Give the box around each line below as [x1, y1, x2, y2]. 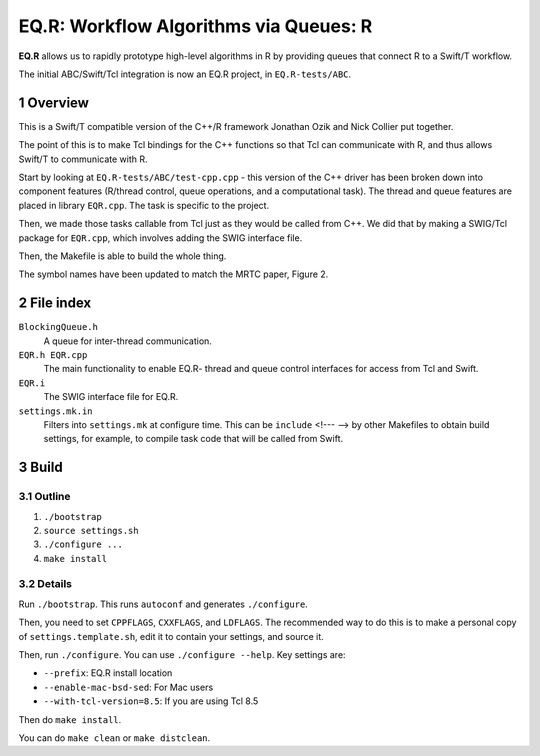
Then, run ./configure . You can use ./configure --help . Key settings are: [18, 649, 346, 661]
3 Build [18, 459, 64, 476]
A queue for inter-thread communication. [43, 335, 212, 347]
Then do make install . [18, 713, 122, 725]
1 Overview [18, 94, 90, 111]
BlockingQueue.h [18, 321, 99, 333]
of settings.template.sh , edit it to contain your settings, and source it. [18, 630, 324, 642]
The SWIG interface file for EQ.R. [43, 391, 179, 403]
